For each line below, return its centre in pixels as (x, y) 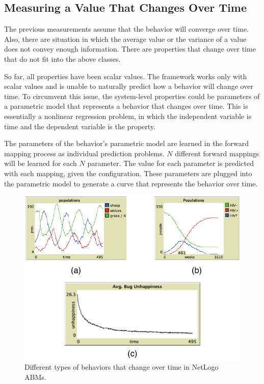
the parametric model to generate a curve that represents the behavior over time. (131, 183)
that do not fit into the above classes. (62, 58)
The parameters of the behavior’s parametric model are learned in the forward (127, 143)
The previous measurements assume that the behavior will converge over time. (127, 29)
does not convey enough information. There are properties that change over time (130, 49)
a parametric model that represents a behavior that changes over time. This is (126, 106)
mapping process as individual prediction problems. (84, 153)
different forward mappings (217, 153)
